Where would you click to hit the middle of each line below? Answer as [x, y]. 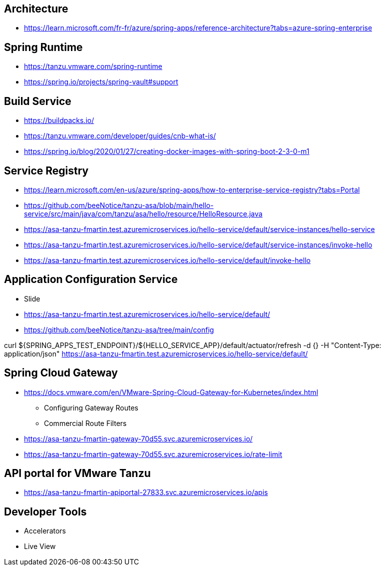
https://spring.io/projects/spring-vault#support [101, 82]
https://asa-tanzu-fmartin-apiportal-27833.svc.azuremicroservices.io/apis [146, 492]
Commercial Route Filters [85, 423]
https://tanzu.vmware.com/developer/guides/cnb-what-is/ [120, 136]
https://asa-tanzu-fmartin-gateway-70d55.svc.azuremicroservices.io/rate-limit [153, 454]
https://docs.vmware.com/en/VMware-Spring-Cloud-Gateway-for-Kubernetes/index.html [171, 392]
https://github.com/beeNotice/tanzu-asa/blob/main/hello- [119, 205]
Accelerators [45, 531]
